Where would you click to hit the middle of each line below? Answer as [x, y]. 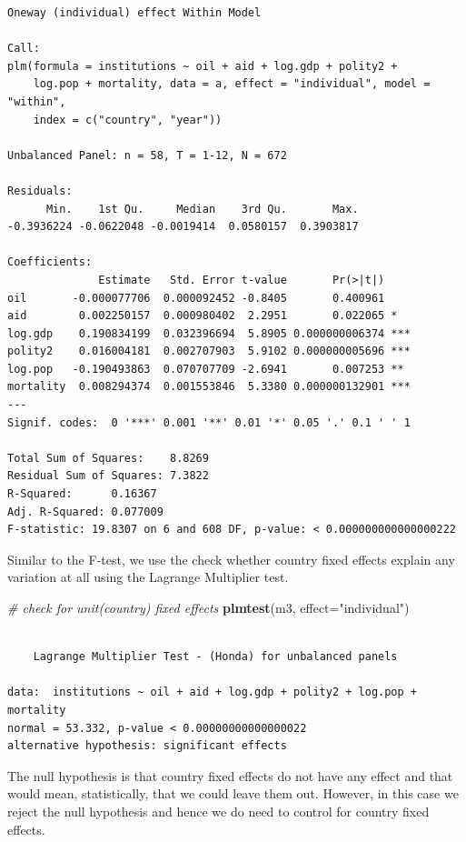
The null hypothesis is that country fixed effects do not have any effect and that [230, 775]
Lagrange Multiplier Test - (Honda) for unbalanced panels [215, 657]
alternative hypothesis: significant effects [147, 746]
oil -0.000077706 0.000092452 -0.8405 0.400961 [196, 298]
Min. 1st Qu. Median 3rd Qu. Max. [202, 209]
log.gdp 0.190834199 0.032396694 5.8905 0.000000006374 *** [209, 333]
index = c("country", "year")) [128, 120]
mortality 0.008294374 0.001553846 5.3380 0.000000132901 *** [209, 387]
